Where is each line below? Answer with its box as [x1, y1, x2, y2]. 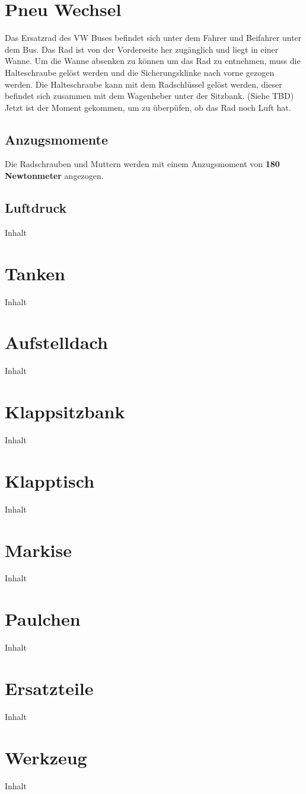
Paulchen [5, 607, 81, 631]
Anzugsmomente [5, 130, 109, 148]
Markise [5, 537, 72, 562]
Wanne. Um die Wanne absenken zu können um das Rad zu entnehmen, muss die [5, 55, 301, 67]
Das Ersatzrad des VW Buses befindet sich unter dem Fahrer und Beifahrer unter [5, 31, 302, 44]
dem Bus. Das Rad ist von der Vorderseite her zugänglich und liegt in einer [5, 43, 279, 55]
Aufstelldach [5, 330, 108, 354]
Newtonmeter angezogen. [5, 169, 104, 182]
